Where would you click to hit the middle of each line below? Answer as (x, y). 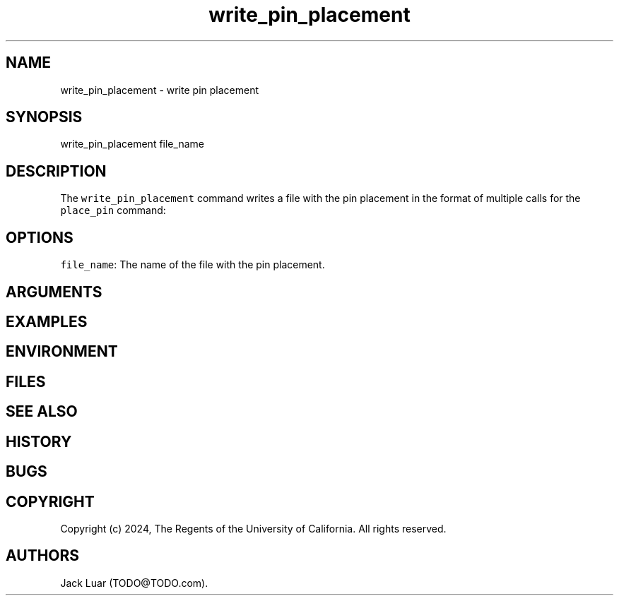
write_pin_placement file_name (132, 144)
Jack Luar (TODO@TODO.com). (134, 583)
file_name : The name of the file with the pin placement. (193, 265)
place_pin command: (113, 210)
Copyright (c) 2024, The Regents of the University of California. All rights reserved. (253, 528)
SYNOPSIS (44, 117)
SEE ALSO (42, 412)
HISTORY (39, 441)
